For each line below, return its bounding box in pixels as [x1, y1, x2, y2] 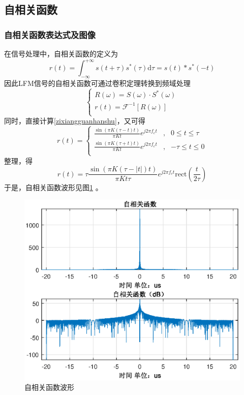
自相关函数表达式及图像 [4, 28, 96, 41]
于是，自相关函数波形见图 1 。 [4, 181, 103, 192]
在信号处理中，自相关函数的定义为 [4, 48, 118, 58]
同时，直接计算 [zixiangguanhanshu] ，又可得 [4, 115, 145, 126]
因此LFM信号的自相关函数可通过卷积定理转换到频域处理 [4, 77, 191, 88]
